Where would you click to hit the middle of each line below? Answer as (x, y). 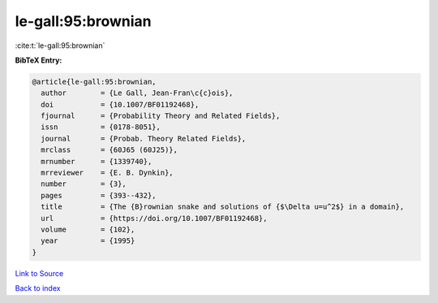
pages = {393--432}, (99, 195)
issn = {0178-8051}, (101, 127)
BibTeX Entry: (39, 60)
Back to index (38, 288)
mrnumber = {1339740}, (97, 161)
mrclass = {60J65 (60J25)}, (109, 150)
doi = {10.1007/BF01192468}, (120, 104)
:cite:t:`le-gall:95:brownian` (60, 45)
